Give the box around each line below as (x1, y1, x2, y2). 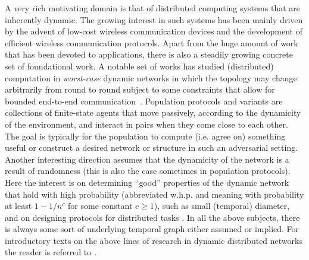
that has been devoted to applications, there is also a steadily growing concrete (5, 48, 293, 61)
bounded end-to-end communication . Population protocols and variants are (5, 94, 283, 107)
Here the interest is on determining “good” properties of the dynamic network (5, 176, 289, 188)
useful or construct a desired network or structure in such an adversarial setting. (5, 141, 298, 154)
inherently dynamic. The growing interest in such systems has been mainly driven (5, 13, 303, 26)
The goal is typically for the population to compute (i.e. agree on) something (5, 129, 286, 142)
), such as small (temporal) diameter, (154, 199, 290, 212)
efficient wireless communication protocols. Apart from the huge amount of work (5, 36, 298, 49)
